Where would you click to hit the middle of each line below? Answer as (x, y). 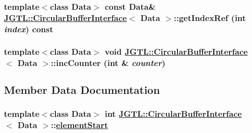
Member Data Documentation (82, 89)
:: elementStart (79, 125)
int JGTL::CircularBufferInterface (173, 114)
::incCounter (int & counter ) (108, 62)
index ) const (29, 29)
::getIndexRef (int (210, 17)
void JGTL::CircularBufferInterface (176, 51)
